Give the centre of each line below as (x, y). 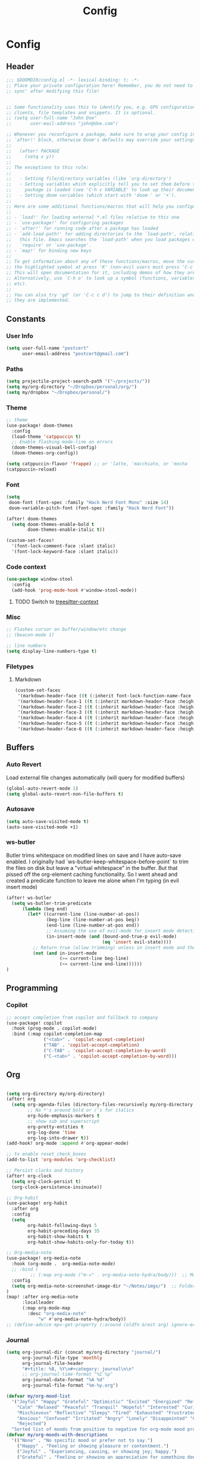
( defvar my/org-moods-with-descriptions (57, 1435)
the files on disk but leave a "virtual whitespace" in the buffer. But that (92, 868)
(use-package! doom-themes (40, 425)
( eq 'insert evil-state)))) (137, 942)
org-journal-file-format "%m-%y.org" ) (70, 1386)
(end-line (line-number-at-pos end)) (93, 926)
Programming (32, 988)
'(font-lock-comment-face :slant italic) (64, 546)
